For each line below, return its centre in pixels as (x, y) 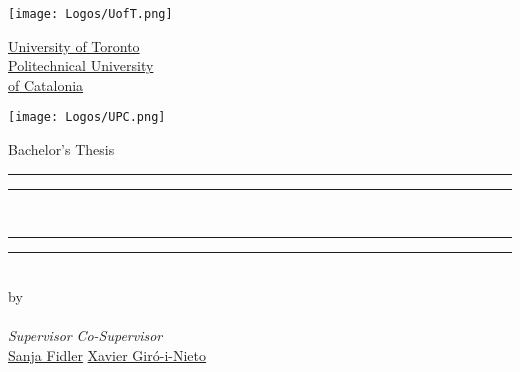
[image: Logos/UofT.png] (90, 14)
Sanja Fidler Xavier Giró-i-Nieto (107, 354)
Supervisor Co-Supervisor (85, 335)
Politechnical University (81, 65)
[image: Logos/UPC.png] (87, 117)
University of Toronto (74, 45)
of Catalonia (46, 84)
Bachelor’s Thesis (61, 149)
